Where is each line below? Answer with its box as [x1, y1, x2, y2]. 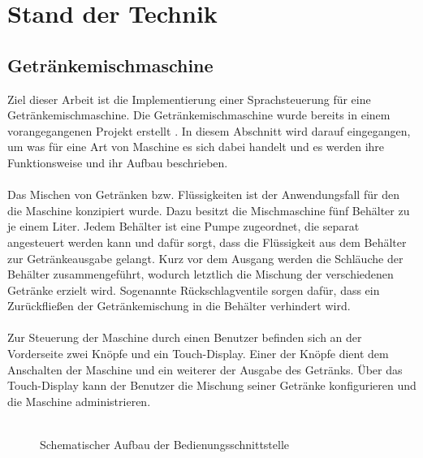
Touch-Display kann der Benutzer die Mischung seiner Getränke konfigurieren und [7, 377, 417, 394]
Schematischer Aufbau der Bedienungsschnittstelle [40, 436, 290, 453]
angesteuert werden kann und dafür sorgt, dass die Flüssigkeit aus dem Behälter [7, 233, 407, 250]
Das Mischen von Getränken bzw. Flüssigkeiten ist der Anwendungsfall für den [7, 186, 399, 203]
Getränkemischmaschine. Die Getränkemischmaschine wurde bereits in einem [7, 106, 391, 123]
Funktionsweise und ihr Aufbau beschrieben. [7, 153, 228, 171]
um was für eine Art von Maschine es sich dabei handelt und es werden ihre [7, 138, 385, 155]
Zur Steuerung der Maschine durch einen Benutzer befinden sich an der [7, 329, 362, 346]
